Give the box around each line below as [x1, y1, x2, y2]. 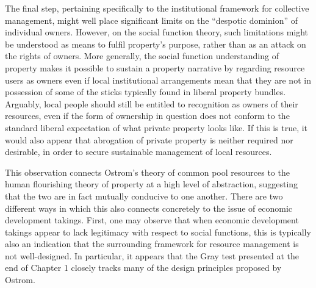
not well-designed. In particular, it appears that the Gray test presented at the [5, 249, 300, 262]
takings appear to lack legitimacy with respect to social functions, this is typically [5, 225, 311, 238]
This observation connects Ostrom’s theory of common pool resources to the [5, 165, 290, 178]
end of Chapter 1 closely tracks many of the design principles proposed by [5, 261, 282, 274]
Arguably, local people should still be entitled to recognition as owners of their [5, 97, 298, 110]
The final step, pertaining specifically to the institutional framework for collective [5, 2, 309, 14]
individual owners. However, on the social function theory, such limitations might [5, 26, 309, 38]
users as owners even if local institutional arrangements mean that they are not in [5, 73, 311, 86]
